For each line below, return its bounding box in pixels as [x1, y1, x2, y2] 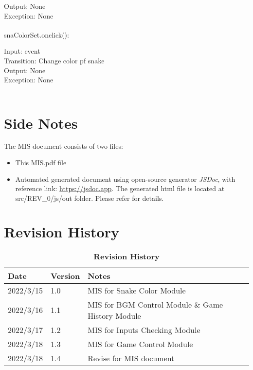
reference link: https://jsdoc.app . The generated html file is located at [15, 183, 225, 194]
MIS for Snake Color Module [88, 284, 186, 296]
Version [51, 270, 80, 281]
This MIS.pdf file [15, 157, 67, 168]
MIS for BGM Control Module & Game [88, 298, 223, 310]
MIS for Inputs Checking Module [88, 324, 200, 335]
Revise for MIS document [88, 352, 175, 364]
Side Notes [4, 113, 78, 133]
